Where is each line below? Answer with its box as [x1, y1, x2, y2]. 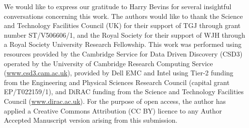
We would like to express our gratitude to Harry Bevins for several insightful [4, 1, 232, 11]
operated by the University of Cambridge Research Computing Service [4, 58, 213, 68]
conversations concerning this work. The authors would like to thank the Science [4, 11, 243, 21]
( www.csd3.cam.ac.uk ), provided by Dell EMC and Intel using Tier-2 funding [4, 68, 233, 78]
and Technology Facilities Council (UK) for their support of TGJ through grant [4, 20, 241, 30]
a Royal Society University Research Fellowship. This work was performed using [4, 39, 242, 49]
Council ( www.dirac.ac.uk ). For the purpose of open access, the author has [4, 96, 226, 106]
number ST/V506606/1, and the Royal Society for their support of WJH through [4, 29, 246, 40]
